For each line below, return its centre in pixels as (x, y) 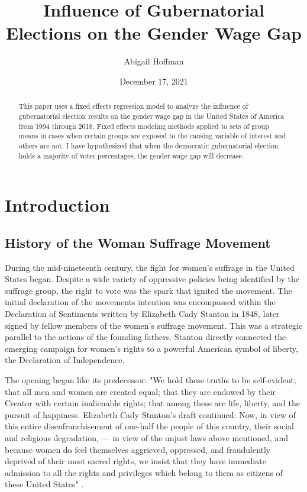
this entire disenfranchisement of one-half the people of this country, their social (150, 426)
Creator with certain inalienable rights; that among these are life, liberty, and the (152, 403)
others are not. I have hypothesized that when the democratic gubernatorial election (148, 145)
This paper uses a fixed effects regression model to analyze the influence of (133, 106)
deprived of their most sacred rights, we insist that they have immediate (135, 461)
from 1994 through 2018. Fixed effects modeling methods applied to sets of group (144, 126)
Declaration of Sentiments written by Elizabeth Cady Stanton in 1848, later (142, 313)
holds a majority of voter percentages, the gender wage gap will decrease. (131, 155)
